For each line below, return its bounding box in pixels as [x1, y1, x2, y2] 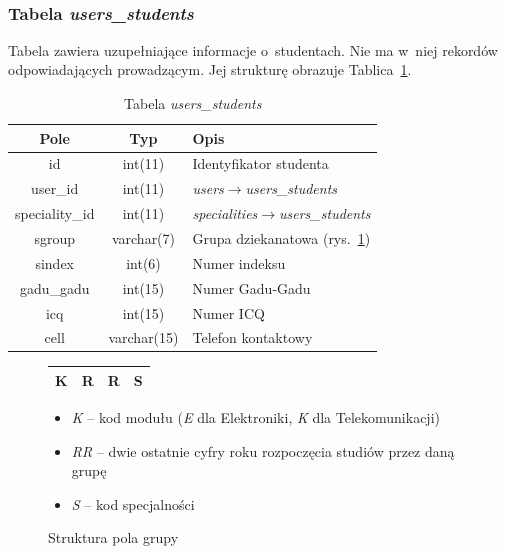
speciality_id [15, 203, 95, 224]
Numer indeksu [192, 252, 286, 273]
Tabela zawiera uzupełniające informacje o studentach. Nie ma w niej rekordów [8, 39, 498, 60]
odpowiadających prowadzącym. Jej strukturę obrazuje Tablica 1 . [8, 59, 412, 80]
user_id [31, 178, 79, 199]
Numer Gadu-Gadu [192, 277, 311, 298]
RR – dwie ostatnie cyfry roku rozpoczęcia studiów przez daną [71, 440, 455, 461]
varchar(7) [111, 227, 176, 248]
